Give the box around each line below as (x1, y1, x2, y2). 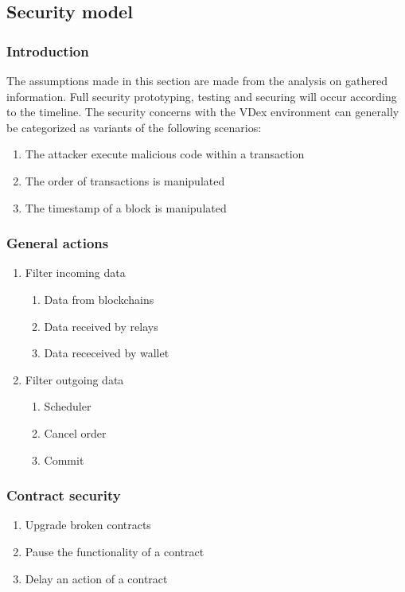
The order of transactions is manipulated (25, 172, 225, 189)
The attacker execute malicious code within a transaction (25, 146, 305, 162)
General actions (6, 233, 109, 253)
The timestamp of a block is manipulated (25, 199, 227, 216)
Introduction (6, 41, 89, 60)
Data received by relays (44, 317, 158, 334)
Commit (44, 451, 84, 468)
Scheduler (44, 398, 92, 415)
